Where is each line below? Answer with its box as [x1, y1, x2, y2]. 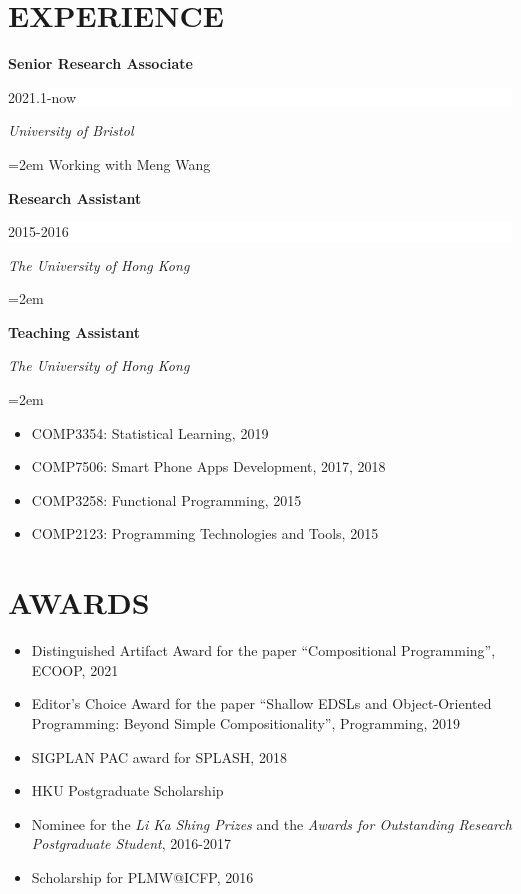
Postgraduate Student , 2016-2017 [31, 833, 231, 854]
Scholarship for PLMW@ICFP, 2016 [31, 866, 254, 887]
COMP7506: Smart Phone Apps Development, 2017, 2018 [31, 456, 386, 477]
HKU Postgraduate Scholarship [31, 780, 224, 801]
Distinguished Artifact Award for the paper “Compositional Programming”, [31, 640, 496, 661]
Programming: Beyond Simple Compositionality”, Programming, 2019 [31, 712, 461, 733]
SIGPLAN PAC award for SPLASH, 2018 [31, 746, 287, 767]
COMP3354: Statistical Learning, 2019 [31, 422, 269, 443]
